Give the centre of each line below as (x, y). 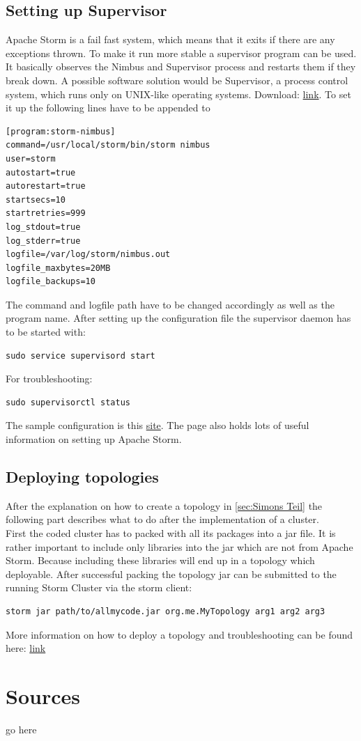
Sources (43, 695)
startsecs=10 (36, 200)
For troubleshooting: (49, 379)
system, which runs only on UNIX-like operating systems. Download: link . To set (178, 94)
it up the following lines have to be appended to (108, 108)
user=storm (31, 158)
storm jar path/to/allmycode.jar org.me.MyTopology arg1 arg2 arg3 (166, 611)
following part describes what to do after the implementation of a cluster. (162, 519)
